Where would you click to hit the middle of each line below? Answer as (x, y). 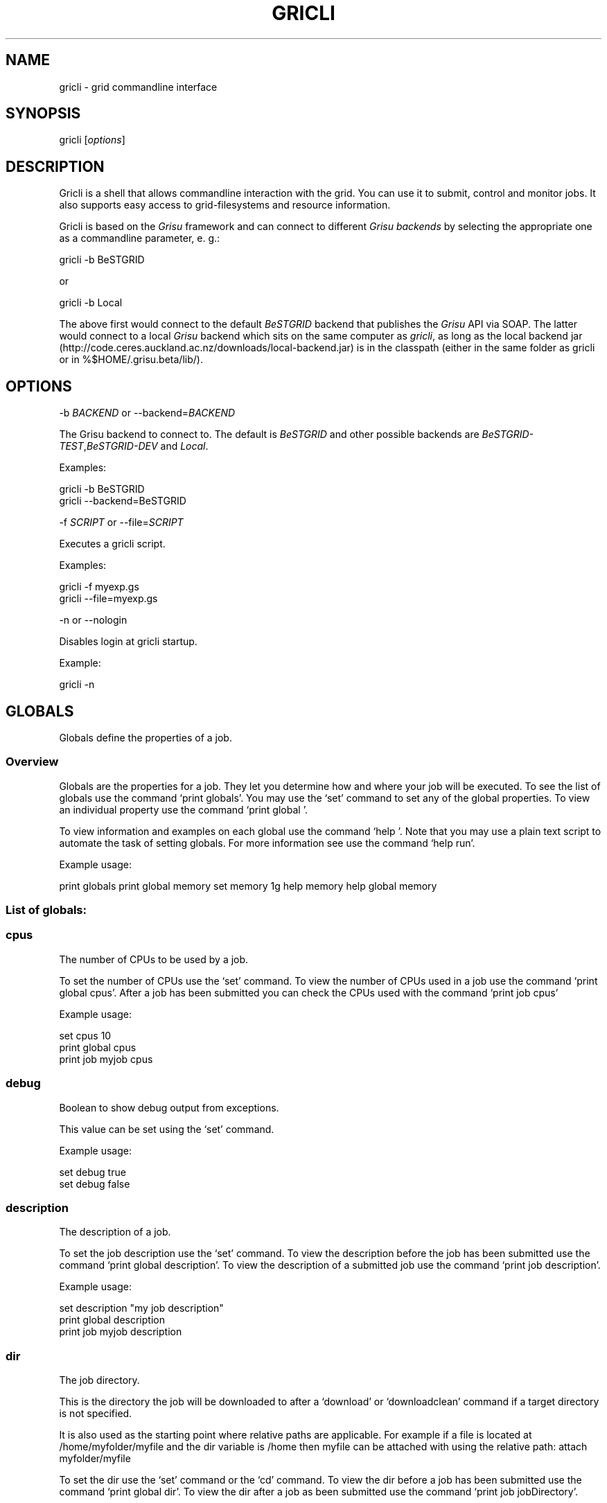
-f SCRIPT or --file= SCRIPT (121, 522)
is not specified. (96, 1414)
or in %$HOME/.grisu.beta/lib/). (131, 360)
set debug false (95, 1184)
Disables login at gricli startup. (128, 642)
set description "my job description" (141, 1308)
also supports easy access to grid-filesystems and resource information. (225, 205)
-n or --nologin (93, 620)
